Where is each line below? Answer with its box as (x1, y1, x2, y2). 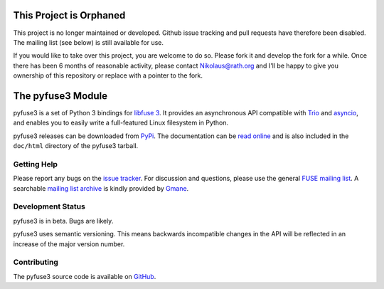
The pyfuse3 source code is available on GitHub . (13, 272, 156, 280)
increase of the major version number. (13, 239, 125, 248)
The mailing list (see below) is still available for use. (13, 38, 164, 46)
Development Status (13, 201, 85, 211)
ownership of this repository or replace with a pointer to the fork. (13, 71, 203, 80)
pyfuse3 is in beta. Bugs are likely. (13, 216, 114, 225)
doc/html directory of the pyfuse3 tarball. (13, 142, 139, 150)
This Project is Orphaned (13, 9, 126, 21)
